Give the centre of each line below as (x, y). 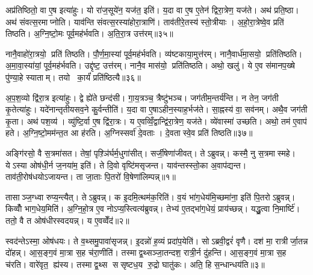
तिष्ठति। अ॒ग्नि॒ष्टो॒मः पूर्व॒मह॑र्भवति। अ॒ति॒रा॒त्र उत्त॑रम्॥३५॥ (89, 33)
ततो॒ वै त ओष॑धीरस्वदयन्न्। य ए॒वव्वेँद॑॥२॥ (67, 220)
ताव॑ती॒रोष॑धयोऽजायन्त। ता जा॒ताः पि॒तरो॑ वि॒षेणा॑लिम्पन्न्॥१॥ (91, 177)
